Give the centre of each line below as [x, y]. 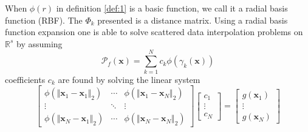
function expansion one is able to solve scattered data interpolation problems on [154, 32]
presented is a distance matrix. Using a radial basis [193, 20]
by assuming [39, 43]
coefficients [25, 79]
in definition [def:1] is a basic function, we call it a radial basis [172, 8]
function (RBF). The [44, 20]
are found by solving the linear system [129, 79]
